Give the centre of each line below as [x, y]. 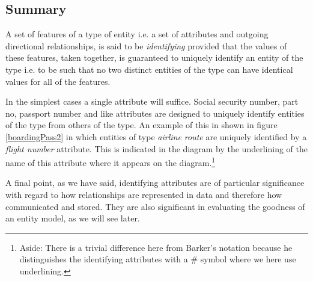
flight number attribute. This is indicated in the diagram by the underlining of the [156, 148]
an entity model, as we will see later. [73, 218]
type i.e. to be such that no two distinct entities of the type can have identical [149, 69]
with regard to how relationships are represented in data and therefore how [144, 194]
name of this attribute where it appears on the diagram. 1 [111, 162]
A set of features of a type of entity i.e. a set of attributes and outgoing [137, 34]
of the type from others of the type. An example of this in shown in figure [141, 125]
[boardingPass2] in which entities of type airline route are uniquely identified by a [156, 136]
